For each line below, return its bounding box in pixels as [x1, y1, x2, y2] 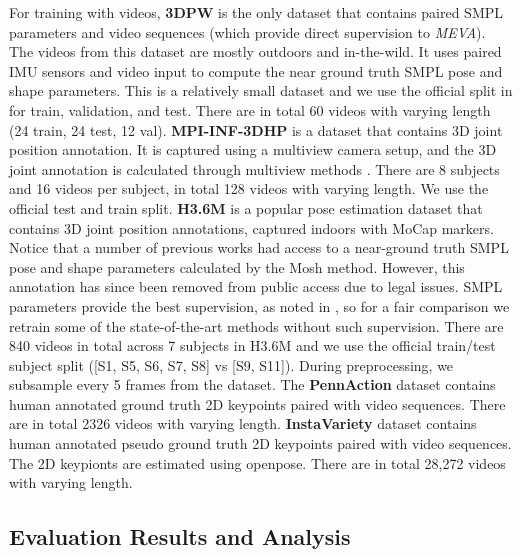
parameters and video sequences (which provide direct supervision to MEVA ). [9, 21, 486, 42]
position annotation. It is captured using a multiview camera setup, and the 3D [9, 139, 497, 160]
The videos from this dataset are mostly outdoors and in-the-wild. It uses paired [9, 41, 502, 62]
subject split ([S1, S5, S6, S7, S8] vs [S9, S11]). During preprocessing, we [9, 354, 454, 375]
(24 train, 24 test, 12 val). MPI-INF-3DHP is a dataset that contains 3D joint [9, 119, 503, 140]
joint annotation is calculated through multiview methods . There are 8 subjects [9, 158, 500, 179]
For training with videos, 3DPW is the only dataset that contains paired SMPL [9, 2, 504, 22]
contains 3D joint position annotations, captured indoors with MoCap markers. [9, 217, 494, 238]
